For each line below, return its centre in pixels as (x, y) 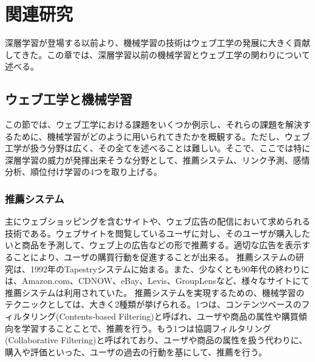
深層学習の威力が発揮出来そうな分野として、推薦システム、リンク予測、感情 (157, 160)
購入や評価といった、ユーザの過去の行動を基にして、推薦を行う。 (136, 351)
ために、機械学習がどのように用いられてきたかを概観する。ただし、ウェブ (161, 136)
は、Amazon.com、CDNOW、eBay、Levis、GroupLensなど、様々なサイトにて (157, 281)
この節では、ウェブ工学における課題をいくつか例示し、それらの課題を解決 (154, 124)
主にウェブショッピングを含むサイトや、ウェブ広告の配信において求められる (158, 221)
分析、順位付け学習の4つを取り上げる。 (83, 172)
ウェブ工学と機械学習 (69, 99)
